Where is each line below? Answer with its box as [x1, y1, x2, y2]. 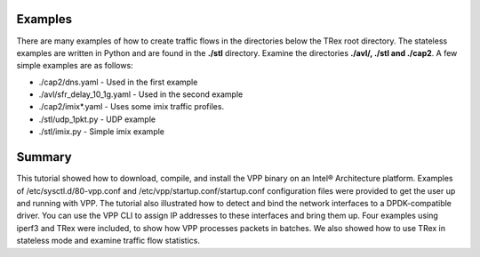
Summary [16, 149, 72, 165]
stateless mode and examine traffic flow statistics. [16, 236, 200, 246]
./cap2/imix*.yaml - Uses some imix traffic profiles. [38, 101, 225, 112]
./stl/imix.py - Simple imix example [38, 126, 164, 137]
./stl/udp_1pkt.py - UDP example [38, 114, 156, 124]
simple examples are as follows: [16, 60, 133, 71]
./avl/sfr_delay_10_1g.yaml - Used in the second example [38, 89, 244, 100]
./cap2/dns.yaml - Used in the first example [38, 76, 198, 87]
